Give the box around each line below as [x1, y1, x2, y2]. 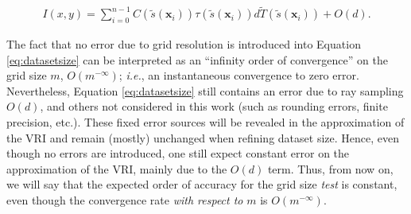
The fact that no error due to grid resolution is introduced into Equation [6, 36, 361, 53]
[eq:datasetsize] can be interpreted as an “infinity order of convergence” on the [6, 51, 388, 68]
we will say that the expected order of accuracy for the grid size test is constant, [6, 176, 397, 193]
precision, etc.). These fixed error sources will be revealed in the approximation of [6, 114, 405, 130]
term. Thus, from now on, [267, 160, 394, 177]
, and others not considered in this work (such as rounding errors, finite [40, 98, 388, 115]
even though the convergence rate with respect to [6, 191, 243, 208]
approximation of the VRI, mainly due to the [6, 160, 227, 177]
